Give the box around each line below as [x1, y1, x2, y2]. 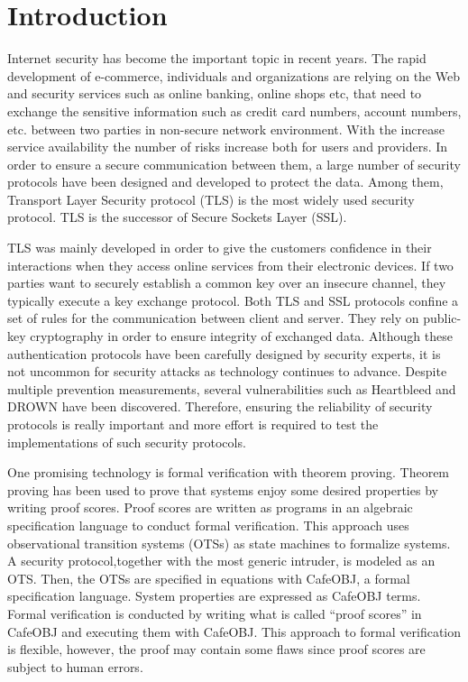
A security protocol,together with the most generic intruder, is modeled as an [7, 551, 436, 570]
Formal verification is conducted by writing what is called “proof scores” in [7, 604, 422, 622]
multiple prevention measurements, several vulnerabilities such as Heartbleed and [7, 379, 456, 398]
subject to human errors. [7, 657, 143, 676]
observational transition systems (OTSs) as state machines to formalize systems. [7, 533, 451, 552]
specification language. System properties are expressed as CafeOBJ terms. [7, 586, 421, 605]
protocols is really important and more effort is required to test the [7, 415, 379, 433]
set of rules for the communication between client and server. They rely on [7, 309, 419, 327]
